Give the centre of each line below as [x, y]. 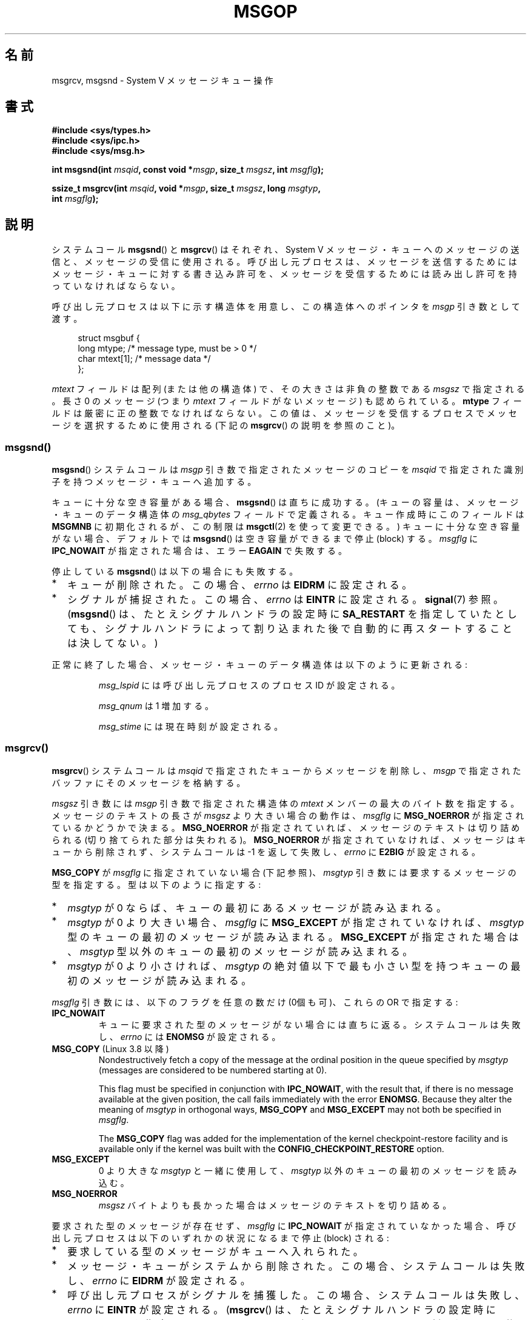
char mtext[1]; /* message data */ [144, 359]
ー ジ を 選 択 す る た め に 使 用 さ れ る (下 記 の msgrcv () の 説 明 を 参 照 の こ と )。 [226, 425]
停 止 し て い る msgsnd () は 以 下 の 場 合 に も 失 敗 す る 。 [175, 572]
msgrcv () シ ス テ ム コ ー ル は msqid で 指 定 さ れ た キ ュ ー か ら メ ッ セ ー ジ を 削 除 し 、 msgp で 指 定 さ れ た [286, 770]
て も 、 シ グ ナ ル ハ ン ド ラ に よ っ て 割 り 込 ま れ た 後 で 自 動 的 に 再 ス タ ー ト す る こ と [290, 629]
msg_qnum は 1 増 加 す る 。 [156, 706]
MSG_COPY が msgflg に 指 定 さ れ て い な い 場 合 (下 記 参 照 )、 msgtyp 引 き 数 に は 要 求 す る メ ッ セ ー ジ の [284, 872]
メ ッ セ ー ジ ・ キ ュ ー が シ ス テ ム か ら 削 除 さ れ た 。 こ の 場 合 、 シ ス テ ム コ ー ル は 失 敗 [296, 1266]
